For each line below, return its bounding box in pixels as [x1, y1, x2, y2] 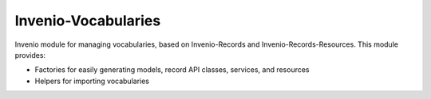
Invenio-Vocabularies [14, 12, 161, 29]
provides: [14, 50, 46, 59]
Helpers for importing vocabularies [34, 76, 149, 86]
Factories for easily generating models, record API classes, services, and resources [34, 65, 310, 74]
